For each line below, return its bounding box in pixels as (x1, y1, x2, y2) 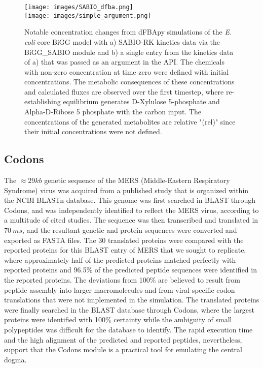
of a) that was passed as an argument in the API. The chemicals (24, 56, 224, 67)
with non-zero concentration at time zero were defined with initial (24, 66, 229, 77)
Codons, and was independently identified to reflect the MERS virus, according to (4, 204, 259, 215)
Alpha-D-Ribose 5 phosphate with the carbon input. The (24, 106, 202, 117)
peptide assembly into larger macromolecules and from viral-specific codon (4, 284, 235, 295)
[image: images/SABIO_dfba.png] (24, 4, 133, 11)
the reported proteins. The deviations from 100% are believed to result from (4, 274, 241, 285)
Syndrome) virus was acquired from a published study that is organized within (4, 185, 249, 195)
